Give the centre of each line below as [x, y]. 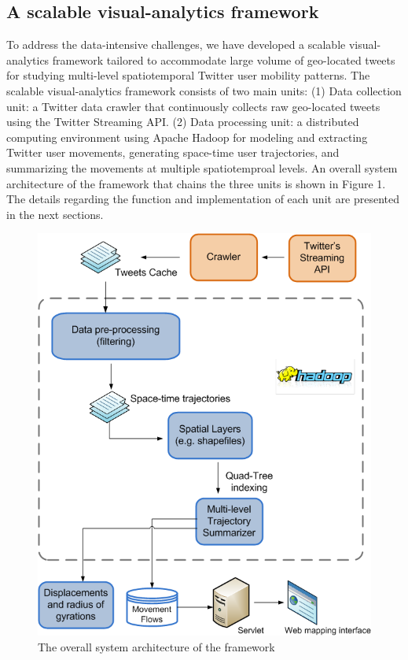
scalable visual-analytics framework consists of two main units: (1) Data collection [204, 90]
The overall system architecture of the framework [156, 646]
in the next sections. [55, 214]
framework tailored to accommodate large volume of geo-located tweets [224, 59]
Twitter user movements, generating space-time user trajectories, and [173, 152]
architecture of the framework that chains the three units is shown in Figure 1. [196, 183]
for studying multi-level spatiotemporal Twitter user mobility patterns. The [188, 75]
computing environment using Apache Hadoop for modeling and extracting [187, 137]
